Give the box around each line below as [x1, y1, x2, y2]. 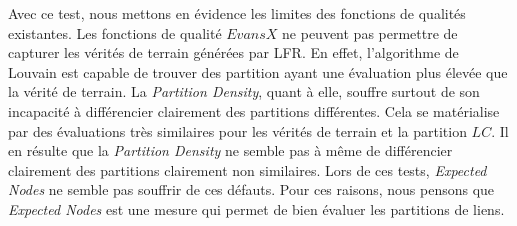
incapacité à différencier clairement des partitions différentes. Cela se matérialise [8, 100, 500, 121]
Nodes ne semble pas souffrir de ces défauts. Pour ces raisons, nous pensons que [8, 179, 495, 200]
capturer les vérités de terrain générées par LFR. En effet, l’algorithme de [8, 42, 459, 63]
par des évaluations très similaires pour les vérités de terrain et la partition [8, 120, 467, 141]
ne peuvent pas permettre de [282, 22, 458, 43]
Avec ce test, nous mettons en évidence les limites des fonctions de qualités [8, 3, 466, 23]
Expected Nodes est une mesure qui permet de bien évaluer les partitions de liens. [8, 198, 505, 219]
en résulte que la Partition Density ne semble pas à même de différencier [8, 140, 453, 161]
